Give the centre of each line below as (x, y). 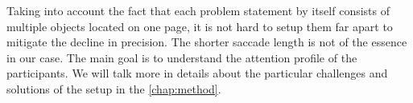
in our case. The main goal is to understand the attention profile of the (182, 57)
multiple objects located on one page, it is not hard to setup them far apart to (200, 26)
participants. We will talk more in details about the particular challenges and (197, 73)
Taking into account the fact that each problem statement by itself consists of (198, 10)
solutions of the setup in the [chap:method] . (114, 88)
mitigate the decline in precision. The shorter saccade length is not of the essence (207, 42)
